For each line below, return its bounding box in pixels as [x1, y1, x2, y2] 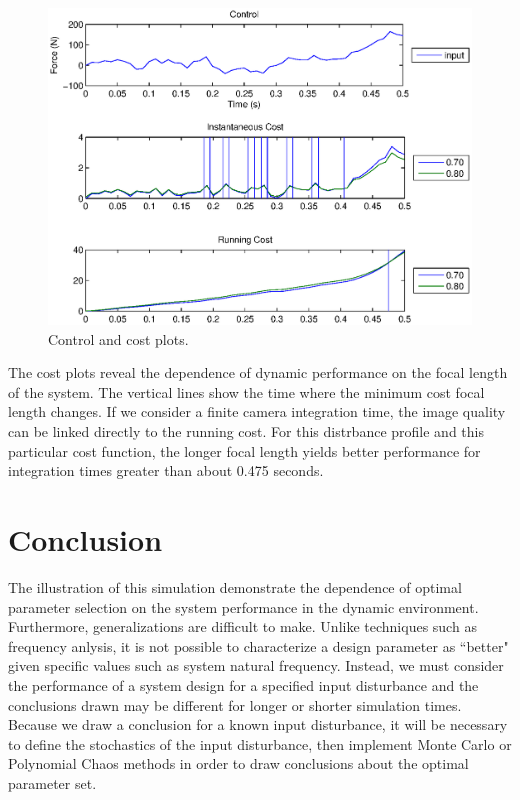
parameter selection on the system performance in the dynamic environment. [8, 596, 479, 617]
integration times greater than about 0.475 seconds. [8, 460, 324, 481]
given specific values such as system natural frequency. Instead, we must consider [8, 655, 504, 676]
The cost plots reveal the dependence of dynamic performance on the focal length [8, 362, 508, 383]
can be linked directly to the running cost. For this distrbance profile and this [8, 421, 484, 442]
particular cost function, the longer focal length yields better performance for [8, 440, 481, 461]
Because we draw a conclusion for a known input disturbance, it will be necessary [8, 714, 508, 735]
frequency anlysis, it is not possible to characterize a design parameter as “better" [8, 635, 509, 656]
